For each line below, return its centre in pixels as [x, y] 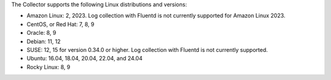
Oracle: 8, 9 [41, 33]
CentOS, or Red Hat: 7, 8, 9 [60, 24]
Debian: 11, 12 [44, 41]
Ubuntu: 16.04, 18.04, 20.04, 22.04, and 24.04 [85, 59]
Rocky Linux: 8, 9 [48, 67]
